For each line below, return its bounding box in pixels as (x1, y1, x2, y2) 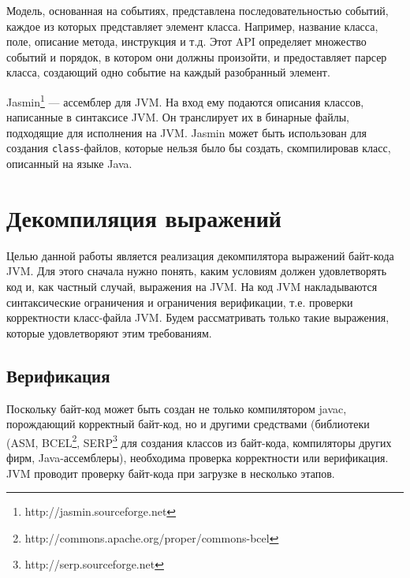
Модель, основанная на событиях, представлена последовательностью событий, (6, 2, 389, 18)
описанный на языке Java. (6, 155, 132, 172)
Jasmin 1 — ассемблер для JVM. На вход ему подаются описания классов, (6, 91, 364, 110)
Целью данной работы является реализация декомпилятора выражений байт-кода (6, 247, 394, 263)
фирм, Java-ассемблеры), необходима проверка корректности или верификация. (6, 449, 389, 465)
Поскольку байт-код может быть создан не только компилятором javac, (6, 400, 347, 416)
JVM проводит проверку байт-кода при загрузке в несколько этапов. (6, 464, 335, 481)
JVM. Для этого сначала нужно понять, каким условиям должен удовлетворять (6, 263, 387, 279)
